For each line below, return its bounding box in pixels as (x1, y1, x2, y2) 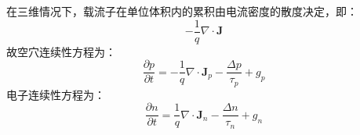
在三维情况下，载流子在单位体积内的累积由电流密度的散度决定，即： (6, 3, 358, 19)
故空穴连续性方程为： (6, 43, 116, 59)
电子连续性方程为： (6, 86, 105, 102)
